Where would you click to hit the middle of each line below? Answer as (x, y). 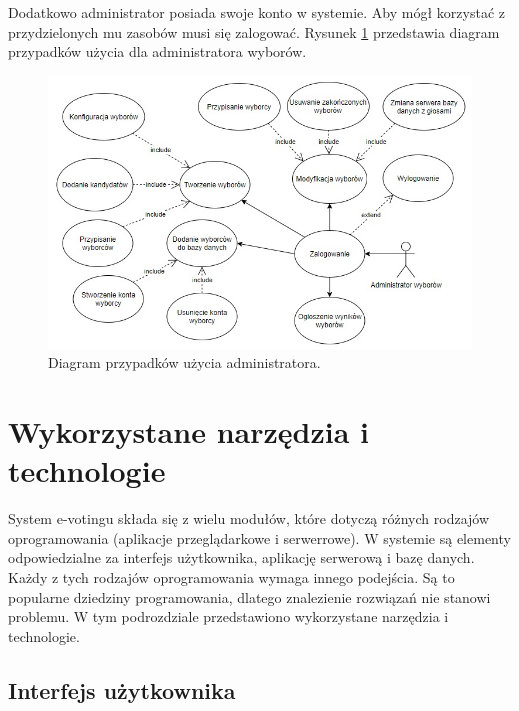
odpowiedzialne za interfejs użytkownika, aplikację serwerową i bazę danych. (241, 557)
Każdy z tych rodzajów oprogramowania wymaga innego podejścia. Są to (231, 576)
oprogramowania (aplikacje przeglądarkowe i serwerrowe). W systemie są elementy (259, 537)
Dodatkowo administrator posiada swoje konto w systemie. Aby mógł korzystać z (256, 12)
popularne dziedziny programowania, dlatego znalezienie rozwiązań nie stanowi (249, 596)
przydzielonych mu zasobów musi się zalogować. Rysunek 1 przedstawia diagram (254, 31)
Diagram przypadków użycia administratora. (184, 362)
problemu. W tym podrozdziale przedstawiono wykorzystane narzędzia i (228, 616)
